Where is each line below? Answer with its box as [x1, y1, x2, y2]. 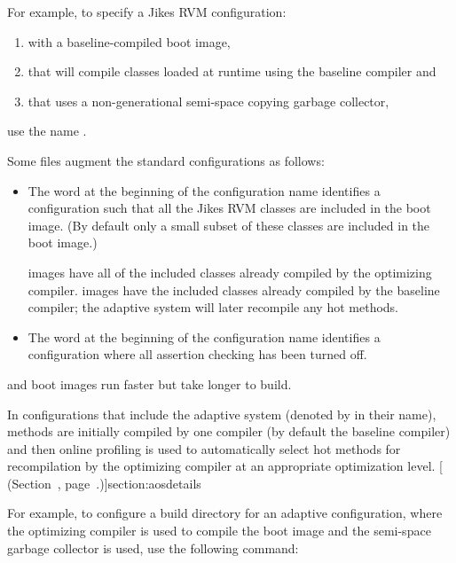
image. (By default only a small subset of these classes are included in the [28, 215, 430, 234]
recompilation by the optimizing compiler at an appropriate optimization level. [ [7, 457, 443, 475]
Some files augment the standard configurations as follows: [7, 151, 325, 169]
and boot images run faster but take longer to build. [7, 374, 292, 393]
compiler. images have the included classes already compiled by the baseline [28, 280, 440, 299]
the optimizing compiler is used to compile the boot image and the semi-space [7, 521, 431, 540]
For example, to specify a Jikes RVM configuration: [7, 3, 287, 20]
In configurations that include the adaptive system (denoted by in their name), [7, 404, 436, 423]
